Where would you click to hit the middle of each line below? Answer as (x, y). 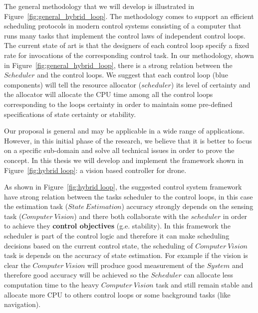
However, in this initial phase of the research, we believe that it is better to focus (128, 140)
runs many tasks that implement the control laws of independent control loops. (125, 35)
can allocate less (208, 275)
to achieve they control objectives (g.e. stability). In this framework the (117, 226)
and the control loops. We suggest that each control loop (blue (132, 75)
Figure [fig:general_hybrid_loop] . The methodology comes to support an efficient (129, 16)
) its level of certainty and (211, 84)
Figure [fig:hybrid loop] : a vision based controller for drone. (95, 170)
